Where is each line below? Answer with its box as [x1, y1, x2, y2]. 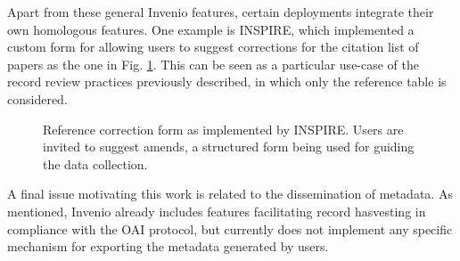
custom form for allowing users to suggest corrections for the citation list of [7, 37, 419, 56]
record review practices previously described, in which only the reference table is [7, 72, 447, 91]
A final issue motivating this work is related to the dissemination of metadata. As [7, 184, 453, 203]
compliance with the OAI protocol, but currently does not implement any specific [7, 219, 453, 238]
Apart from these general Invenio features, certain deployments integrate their [7, 3, 434, 20]
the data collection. [43, 154, 148, 173]
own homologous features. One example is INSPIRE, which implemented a [7, 20, 415, 38]
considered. [7, 89, 68, 108]
